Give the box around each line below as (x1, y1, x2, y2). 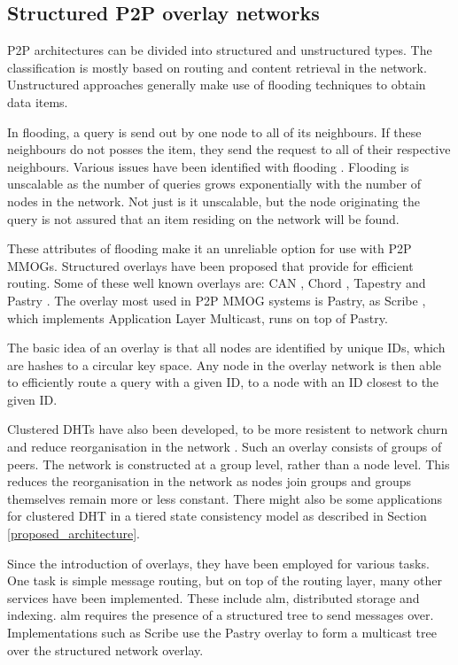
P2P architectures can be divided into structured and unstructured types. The (7, 41, 432, 59)
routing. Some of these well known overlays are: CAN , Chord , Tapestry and (7, 274, 426, 292)
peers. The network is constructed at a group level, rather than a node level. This (7, 454, 450, 473)
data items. (7, 92, 68, 111)
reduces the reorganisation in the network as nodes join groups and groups (7, 472, 412, 491)
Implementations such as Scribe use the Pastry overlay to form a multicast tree (7, 623, 437, 642)
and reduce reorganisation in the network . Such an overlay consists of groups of (7, 437, 442, 456)
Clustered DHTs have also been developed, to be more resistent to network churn (7, 420, 448, 438)
